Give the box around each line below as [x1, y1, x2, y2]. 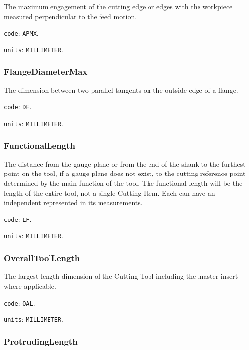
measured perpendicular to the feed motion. [4, 11, 137, 21]
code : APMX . [4, 28, 39, 38]
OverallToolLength [4, 252, 80, 264]
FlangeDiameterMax [4, 65, 88, 78]
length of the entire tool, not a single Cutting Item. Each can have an [4, 187, 215, 198]
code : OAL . [4, 297, 35, 307]
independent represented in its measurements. [4, 197, 143, 208]
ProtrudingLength [4, 335, 78, 347]
